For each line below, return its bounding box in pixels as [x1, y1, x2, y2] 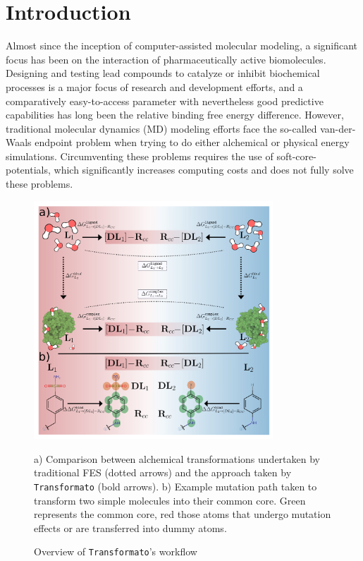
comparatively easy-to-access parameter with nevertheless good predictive [6, 93, 324, 108]
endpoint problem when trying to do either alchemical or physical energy [35, 135, 350, 150]
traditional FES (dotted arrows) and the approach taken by [34, 465, 292, 480]
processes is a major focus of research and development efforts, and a [6, 79, 303, 94]
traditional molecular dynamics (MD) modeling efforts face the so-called [6, 121, 317, 135]
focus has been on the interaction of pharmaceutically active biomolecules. [6, 52, 326, 66]
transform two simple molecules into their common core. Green [34, 493, 306, 507]
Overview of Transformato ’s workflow [34, 544, 197, 559]
